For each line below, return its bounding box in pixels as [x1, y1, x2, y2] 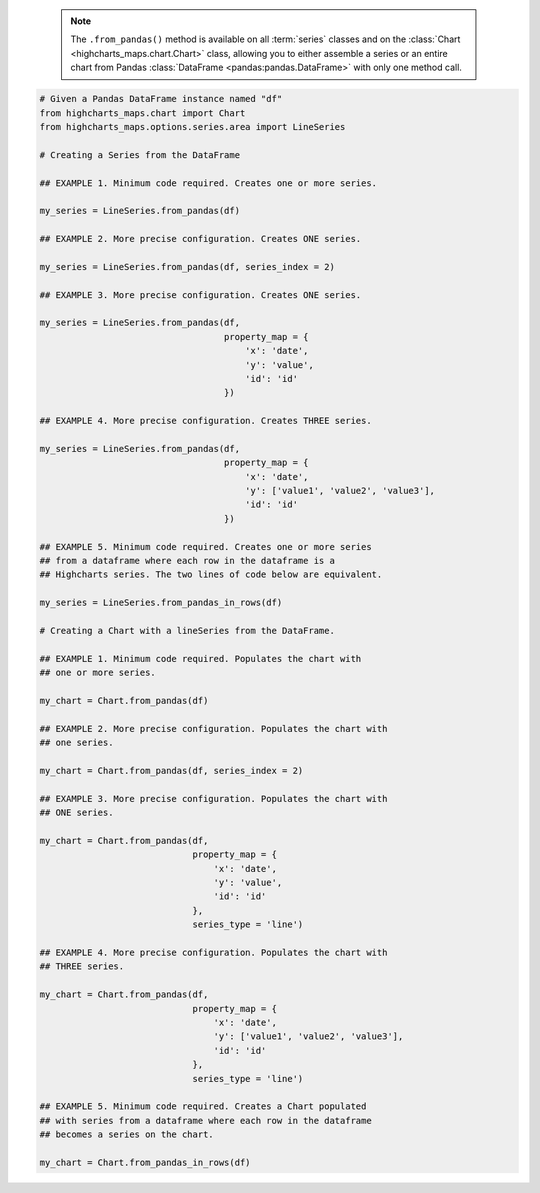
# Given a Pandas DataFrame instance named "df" [39, 93, 283, 105]
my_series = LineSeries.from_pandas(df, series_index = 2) [39, 261, 335, 272]
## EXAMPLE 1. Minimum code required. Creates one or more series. [39, 177, 378, 189]
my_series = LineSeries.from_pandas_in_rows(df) [39, 597, 283, 609]
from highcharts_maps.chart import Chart [39, 107, 246, 119]
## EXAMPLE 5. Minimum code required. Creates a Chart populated [39, 1101, 367, 1112]
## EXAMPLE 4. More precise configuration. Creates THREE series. [39, 415, 372, 427]
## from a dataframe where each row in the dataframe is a [39, 555, 335, 567]
